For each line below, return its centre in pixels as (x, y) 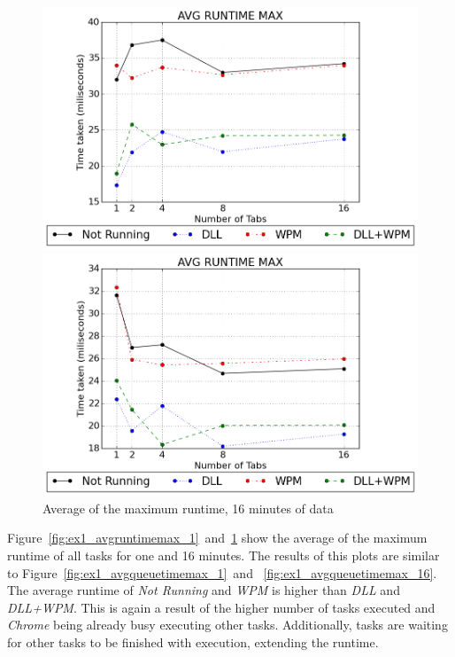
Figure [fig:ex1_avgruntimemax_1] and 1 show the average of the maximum (217, 538)
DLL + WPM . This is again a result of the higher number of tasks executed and (221, 607)
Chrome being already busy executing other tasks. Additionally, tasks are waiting (227, 625)
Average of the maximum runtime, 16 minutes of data (188, 508)
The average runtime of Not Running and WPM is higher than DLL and (204, 590)
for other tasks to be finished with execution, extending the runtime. (193, 641)
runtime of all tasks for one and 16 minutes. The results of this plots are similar (224, 555)
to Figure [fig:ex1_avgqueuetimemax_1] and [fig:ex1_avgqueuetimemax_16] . (222, 572)
